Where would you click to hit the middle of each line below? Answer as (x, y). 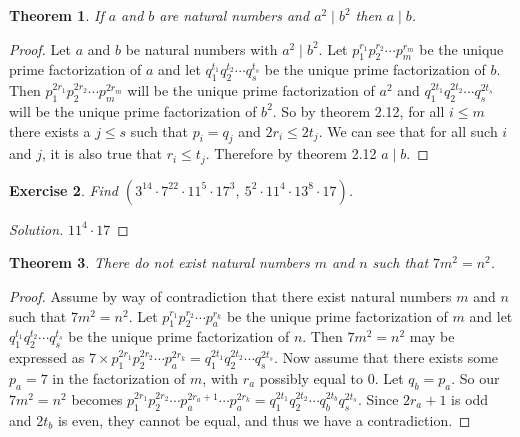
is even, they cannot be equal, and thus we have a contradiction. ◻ (264, 419)
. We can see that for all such (408, 130)
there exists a (50, 130)
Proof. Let (40, 48)
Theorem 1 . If (56, 15)
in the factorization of (119, 378)
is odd (470, 398)
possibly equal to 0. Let (331, 378)
